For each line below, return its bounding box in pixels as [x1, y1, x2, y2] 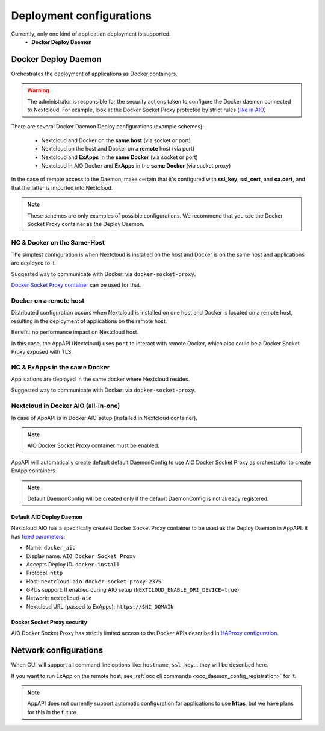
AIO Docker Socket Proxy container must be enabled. [27, 442, 159, 449]
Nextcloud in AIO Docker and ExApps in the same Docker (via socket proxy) [41, 162, 231, 169]
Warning [27, 87, 49, 94]
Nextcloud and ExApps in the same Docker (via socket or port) [41, 154, 198, 161]
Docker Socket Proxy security [11, 618, 87, 626]
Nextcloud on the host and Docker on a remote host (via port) [41, 145, 195, 152]
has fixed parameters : [11, 533, 66, 540]
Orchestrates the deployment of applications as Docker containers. [11, 70, 178, 77]
